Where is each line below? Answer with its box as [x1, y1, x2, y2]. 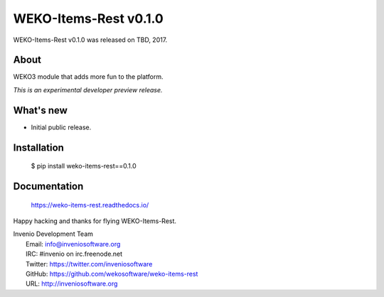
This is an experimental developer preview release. [13, 85, 163, 94]
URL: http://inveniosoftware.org [26, 279, 118, 288]
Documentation [13, 180, 84, 192]
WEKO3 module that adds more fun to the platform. [13, 72, 164, 81]
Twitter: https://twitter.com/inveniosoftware [26, 259, 153, 268]
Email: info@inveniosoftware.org [26, 239, 121, 248]
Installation [13, 141, 64, 153]
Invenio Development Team [13, 229, 94, 238]
